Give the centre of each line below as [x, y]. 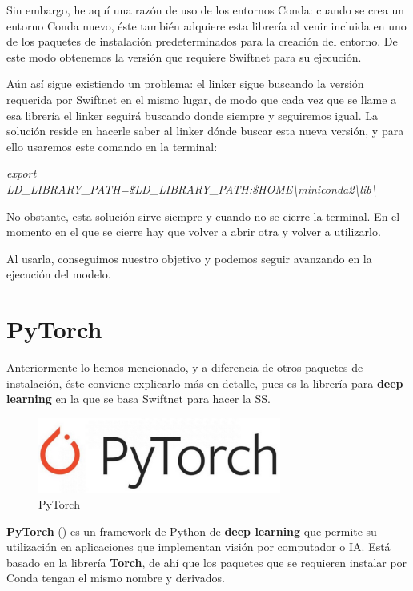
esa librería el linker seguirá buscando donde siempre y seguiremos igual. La [192, 115]
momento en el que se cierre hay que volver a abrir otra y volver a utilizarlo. [194, 232]
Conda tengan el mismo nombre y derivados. [116, 578]
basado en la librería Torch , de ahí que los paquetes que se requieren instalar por [207, 562]
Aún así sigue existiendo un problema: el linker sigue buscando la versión [185, 84]
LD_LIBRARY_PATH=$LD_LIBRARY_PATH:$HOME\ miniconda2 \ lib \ [192, 188]
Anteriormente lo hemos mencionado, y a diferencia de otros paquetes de [185, 367]
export [22, 173]
